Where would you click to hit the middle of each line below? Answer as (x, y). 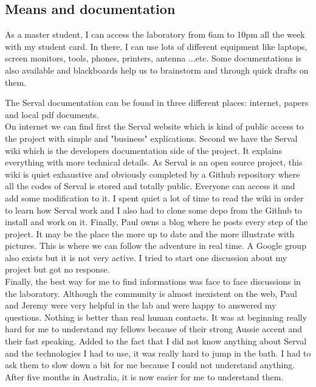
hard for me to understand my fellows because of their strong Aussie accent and (154, 329)
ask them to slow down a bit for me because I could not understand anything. (150, 365)
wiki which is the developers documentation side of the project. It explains (144, 150)
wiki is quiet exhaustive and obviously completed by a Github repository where (153, 174)
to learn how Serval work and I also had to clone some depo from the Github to (153, 210)
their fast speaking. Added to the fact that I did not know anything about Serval (156, 341)
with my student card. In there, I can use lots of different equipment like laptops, (156, 46)
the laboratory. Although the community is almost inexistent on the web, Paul (151, 293)
